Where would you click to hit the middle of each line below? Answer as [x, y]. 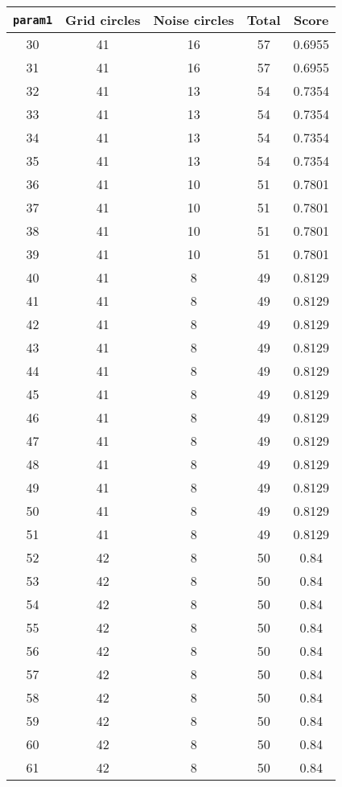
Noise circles [194, 20]
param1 [33, 20]
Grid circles [103, 20]
